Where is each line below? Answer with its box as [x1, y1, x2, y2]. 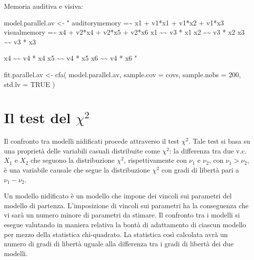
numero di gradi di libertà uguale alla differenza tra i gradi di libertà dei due [4, 238, 234, 249]
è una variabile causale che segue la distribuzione [4, 165, 150, 175]
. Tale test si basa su [189, 136, 250, 146]
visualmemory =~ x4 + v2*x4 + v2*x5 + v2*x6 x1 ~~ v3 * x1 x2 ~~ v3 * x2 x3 [4, 27, 245, 37]
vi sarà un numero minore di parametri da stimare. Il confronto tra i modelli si [4, 210, 240, 220]
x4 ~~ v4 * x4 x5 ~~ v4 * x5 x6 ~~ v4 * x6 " [4, 53, 137, 63]
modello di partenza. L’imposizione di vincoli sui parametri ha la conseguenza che [4, 200, 249, 210]
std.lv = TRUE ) [4, 79, 55, 89]
